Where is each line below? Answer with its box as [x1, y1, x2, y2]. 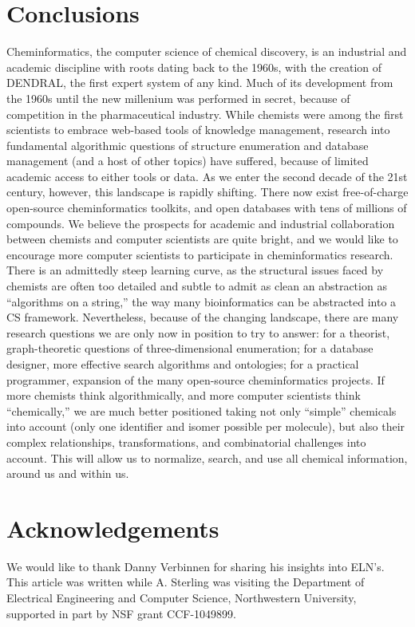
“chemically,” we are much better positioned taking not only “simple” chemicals [6, 402, 397, 419]
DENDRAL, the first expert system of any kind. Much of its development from [6, 74, 393, 91]
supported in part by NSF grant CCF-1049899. [6, 605, 237, 621]
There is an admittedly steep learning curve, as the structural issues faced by [6, 262, 384, 278]
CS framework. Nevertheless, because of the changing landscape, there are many [6, 309, 399, 325]
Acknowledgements [6, 511, 219, 544]
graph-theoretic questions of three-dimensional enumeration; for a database [6, 340, 373, 357]
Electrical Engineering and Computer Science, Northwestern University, [6, 590, 357, 606]
